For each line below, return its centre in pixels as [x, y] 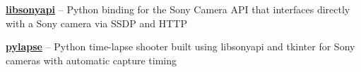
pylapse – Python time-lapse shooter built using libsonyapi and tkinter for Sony [180, 46]
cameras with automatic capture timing [91, 60]
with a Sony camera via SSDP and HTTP [96, 23]
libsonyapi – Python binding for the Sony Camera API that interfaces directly [178, 9]
